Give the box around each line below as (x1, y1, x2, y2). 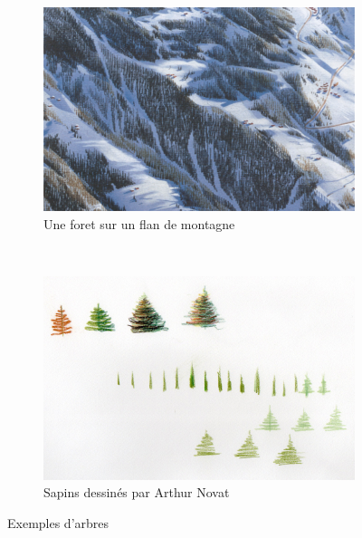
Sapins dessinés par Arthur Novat (43, 483, 230, 502)
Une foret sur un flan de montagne (43, 214, 235, 233)
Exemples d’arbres (7, 513, 110, 532)
